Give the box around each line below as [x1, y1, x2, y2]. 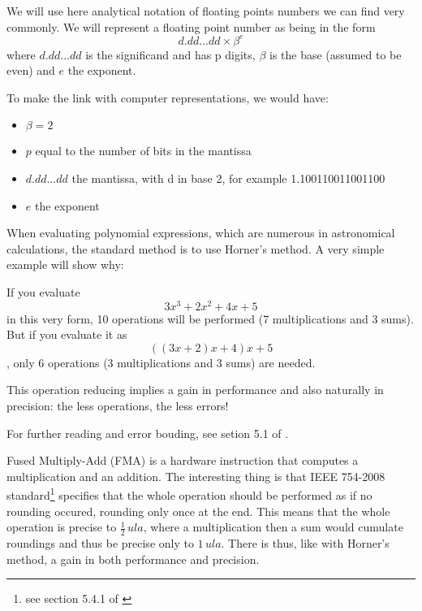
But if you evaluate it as [6, 326, 127, 343]
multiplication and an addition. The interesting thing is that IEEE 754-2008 [6, 467, 385, 484]
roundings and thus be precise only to [6, 535, 194, 552]
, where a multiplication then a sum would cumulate [143, 518, 403, 535]
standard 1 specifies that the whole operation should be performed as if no [6, 484, 372, 504]
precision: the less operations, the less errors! [6, 397, 229, 414]
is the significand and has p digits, [85, 45, 256, 63]
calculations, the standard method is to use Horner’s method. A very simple [6, 240, 385, 257]
